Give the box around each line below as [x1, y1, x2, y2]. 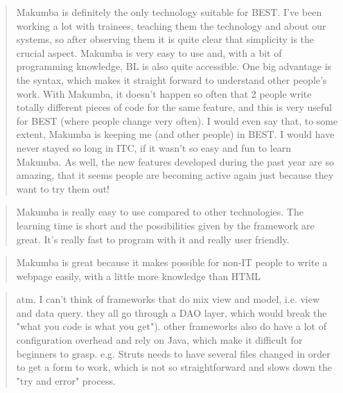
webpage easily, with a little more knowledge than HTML [16, 268, 261, 283]
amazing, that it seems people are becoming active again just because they [16, 168, 334, 182]
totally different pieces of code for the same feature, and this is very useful [16, 100, 332, 114]
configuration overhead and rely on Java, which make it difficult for [16, 333, 303, 347]
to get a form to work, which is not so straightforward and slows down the [16, 360, 332, 374]
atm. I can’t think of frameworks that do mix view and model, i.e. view [16, 292, 320, 306]
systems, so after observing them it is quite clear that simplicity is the [16, 32, 315, 46]
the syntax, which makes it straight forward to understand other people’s [16, 72, 327, 87]
